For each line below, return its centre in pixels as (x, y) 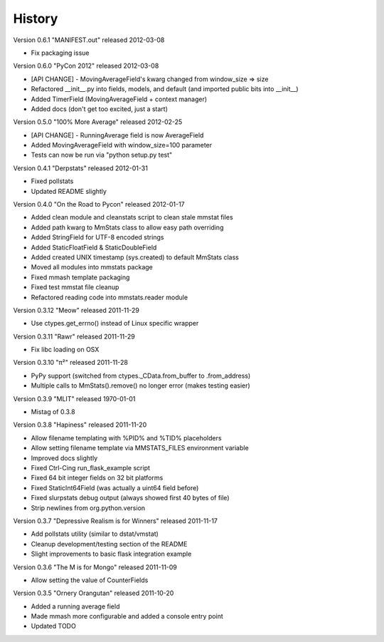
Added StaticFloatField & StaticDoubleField (94, 247)
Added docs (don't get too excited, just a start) (100, 109)
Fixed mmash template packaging (80, 277)
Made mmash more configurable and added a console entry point (127, 616)
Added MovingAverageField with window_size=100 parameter (122, 145)
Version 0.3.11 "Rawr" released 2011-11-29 (74, 336)
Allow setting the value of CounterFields (90, 580)
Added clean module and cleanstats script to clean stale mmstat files (132, 217)
